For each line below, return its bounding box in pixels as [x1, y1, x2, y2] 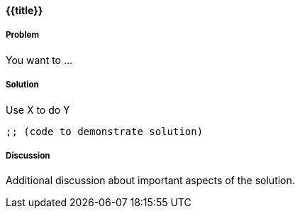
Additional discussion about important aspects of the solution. [6, 174, 295, 187]
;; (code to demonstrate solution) [6, 125, 204, 137]
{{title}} [6, 4, 43, 16]
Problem [6, 30, 40, 41]
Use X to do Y [6, 103, 70, 116]
